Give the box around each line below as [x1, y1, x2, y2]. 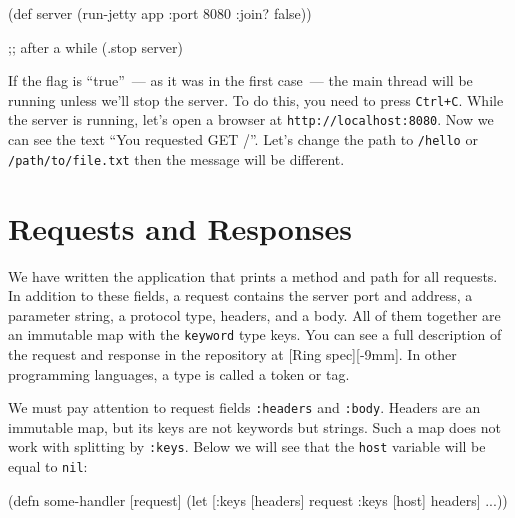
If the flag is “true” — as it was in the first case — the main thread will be [8, 70, 473, 91]
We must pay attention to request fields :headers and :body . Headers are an [8, 397, 481, 418]
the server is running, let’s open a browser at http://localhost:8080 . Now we [8, 109, 494, 130]
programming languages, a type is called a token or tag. [8, 363, 350, 384]
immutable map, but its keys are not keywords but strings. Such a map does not [8, 416, 501, 437]
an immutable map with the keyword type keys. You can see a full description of [8, 324, 502, 345]
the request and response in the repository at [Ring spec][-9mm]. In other [8, 343, 457, 364]
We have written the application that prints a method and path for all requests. [8, 265, 498, 286]
